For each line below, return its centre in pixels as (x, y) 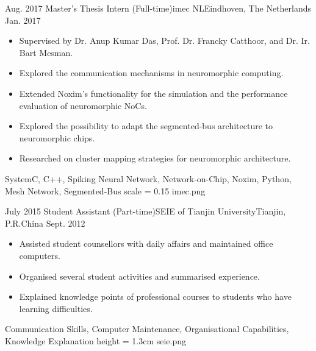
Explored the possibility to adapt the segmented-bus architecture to (146, 126)
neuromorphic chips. (57, 137)
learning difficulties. (56, 308)
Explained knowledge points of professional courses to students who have (155, 296)
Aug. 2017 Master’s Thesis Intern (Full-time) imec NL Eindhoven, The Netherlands (158, 8)
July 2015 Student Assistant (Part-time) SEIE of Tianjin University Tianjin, (145, 211)
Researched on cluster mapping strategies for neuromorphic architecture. (155, 158)
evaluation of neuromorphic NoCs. (83, 105)
